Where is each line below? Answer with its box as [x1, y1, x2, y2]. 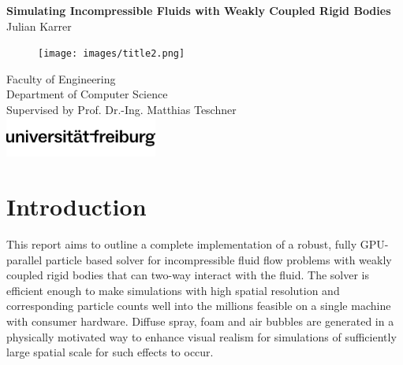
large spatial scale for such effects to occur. [6, 344, 214, 360]
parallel [6, 251, 43, 267]
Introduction [6, 190, 147, 223]
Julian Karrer [6, 17, 72, 34]
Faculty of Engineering [6, 70, 116, 87]
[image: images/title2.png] [38, 48, 185, 60]
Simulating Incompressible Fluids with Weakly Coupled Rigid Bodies [6, 2, 391, 18]
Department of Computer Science [6, 86, 168, 102]
